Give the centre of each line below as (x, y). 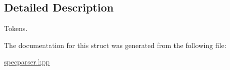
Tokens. (16, 28)
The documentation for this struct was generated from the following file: (115, 45)
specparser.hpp (27, 62)
